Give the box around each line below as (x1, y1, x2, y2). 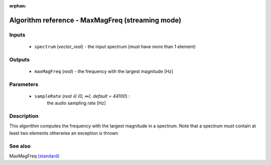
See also (9, 142, 31, 149)
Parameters (9, 81, 39, 88)
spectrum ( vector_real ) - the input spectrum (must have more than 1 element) (34, 43, 196, 50)
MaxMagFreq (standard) (9, 153, 60, 159)
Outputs (9, 56, 30, 63)
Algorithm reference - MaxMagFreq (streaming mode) (9, 16, 182, 25)
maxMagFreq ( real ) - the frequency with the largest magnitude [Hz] (34, 68, 173, 74)
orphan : (9, 3, 27, 9)
